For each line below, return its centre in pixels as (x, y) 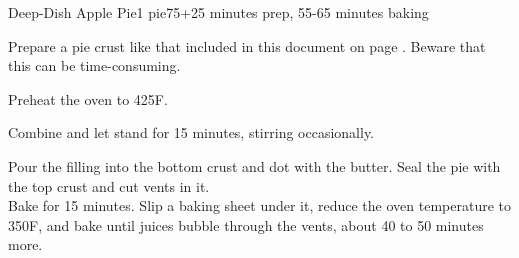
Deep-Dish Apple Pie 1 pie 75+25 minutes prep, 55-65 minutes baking (218, 12)
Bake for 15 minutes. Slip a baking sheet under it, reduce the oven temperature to (259, 205)
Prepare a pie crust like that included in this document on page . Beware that (247, 45)
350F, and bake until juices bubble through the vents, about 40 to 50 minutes (246, 224)
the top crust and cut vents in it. (109, 185)
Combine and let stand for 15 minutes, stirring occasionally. (191, 132)
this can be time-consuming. (94, 65)
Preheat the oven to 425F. (88, 98)
